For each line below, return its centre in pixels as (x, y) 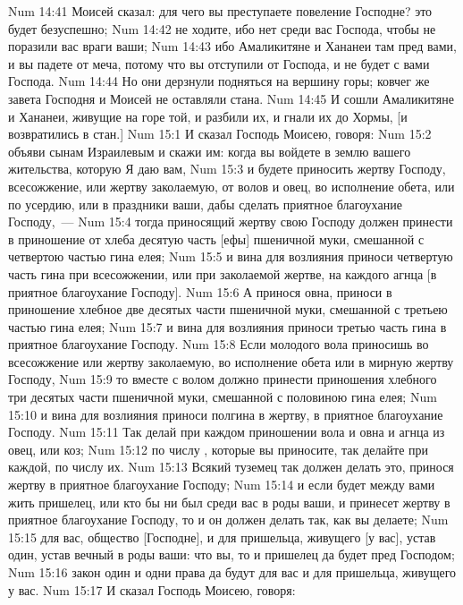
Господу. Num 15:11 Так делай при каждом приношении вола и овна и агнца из (227, 432)
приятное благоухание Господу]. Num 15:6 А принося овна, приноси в (200, 291)
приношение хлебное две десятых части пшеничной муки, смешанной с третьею (228, 309)
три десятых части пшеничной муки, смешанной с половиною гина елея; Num (223, 397)
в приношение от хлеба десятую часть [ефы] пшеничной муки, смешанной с (216, 239)
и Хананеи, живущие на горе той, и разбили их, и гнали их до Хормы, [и (208, 116)
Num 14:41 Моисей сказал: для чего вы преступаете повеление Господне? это (220, 11)
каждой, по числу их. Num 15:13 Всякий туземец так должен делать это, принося (231, 467)
